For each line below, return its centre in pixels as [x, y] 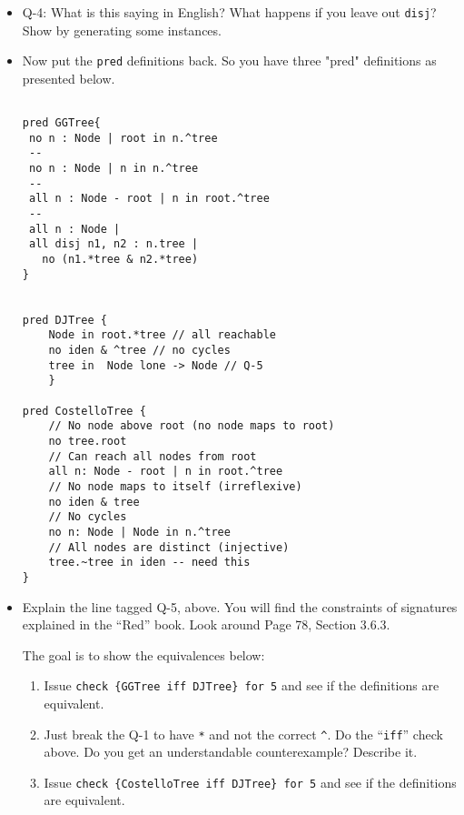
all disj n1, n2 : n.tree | [114, 244]
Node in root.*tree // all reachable [162, 335]
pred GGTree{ [61, 123]
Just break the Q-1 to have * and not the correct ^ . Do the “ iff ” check [243, 734]
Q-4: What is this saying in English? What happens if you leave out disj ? [229, 12]
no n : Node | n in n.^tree [114, 169]
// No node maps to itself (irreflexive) [175, 486]
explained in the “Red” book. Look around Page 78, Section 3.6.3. [206, 624]
